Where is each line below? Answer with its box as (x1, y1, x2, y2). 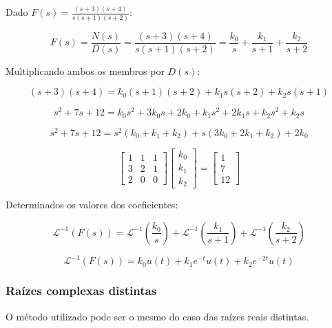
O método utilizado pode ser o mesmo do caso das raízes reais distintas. (6, 309, 309, 323)
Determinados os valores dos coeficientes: (6, 197, 178, 212)
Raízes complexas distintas (6, 282, 157, 299)
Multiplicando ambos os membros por (6, 63, 165, 78)
